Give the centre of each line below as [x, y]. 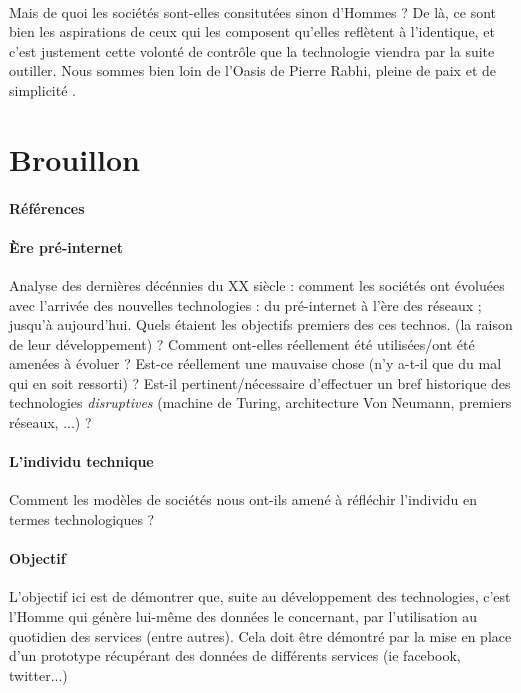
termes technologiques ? [82, 519]
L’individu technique [81, 461]
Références [47, 207]
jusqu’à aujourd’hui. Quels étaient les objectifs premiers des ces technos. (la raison [261, 324]
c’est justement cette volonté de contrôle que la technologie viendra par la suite [252, 50]
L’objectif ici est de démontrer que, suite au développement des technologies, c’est [260, 596]
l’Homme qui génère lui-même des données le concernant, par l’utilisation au [243, 616]
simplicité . [42, 89]
